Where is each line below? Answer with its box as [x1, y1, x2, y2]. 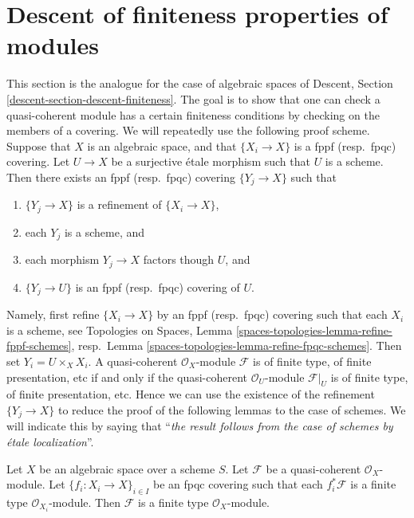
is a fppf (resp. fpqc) [294, 137, 396, 154]
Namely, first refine [6, 306, 100, 323]
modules [6, 29, 100, 61]
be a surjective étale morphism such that [111, 153, 310, 170]
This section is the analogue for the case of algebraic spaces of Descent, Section [6, 75, 393, 92]
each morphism [25, 251, 100, 268]
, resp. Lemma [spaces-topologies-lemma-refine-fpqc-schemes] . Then [71, 337, 402, 354]
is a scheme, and [64, 223, 144, 240]
